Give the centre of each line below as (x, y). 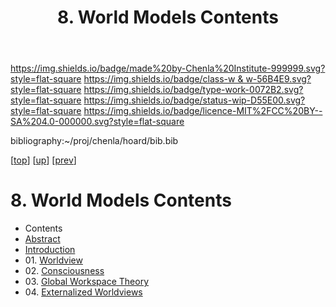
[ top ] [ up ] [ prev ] (43, 160)
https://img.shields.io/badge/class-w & (163, 79)
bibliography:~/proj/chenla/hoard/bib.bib (94, 141)
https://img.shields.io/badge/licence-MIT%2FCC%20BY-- (203, 111)
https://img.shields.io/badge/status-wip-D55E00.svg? (194, 100)
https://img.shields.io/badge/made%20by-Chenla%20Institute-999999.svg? (168, 68)
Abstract (42, 239)
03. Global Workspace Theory (87, 282)
